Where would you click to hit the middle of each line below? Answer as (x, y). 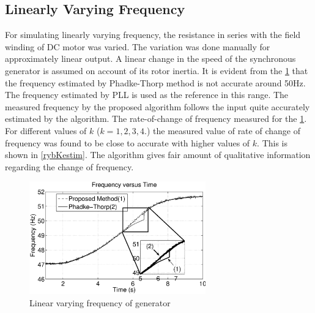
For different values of (46, 130)
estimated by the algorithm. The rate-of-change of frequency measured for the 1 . (156, 119)
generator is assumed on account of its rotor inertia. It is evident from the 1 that (157, 70)
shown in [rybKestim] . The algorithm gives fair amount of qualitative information (158, 155)
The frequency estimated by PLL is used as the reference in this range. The (147, 95)
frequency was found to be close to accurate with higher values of (128, 142)
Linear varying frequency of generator (100, 302)
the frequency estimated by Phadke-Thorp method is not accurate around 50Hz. (155, 82)
